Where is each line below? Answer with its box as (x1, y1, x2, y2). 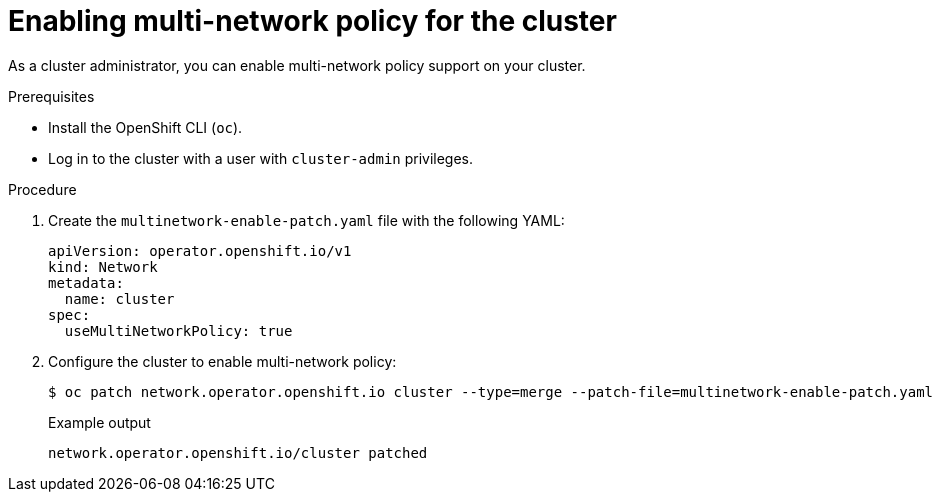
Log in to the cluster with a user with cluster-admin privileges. (48, 149, 474, 167)
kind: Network (48, 258, 158, 275)
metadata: (48, 274, 124, 291)
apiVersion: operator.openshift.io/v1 (48, 242, 352, 259)
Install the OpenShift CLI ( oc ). (48, 118, 243, 136)
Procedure (8, 180, 77, 198)
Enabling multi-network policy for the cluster (8, 4, 617, 38)
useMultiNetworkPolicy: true (64, 322, 293, 339)
